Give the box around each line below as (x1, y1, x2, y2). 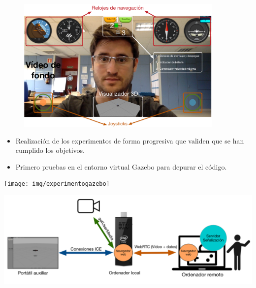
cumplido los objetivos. (15, 145, 85, 155)
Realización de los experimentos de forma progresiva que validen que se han (15, 135, 244, 145)
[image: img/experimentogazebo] (4, 180, 110, 188)
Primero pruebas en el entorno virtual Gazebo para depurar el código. (15, 161, 227, 172)
